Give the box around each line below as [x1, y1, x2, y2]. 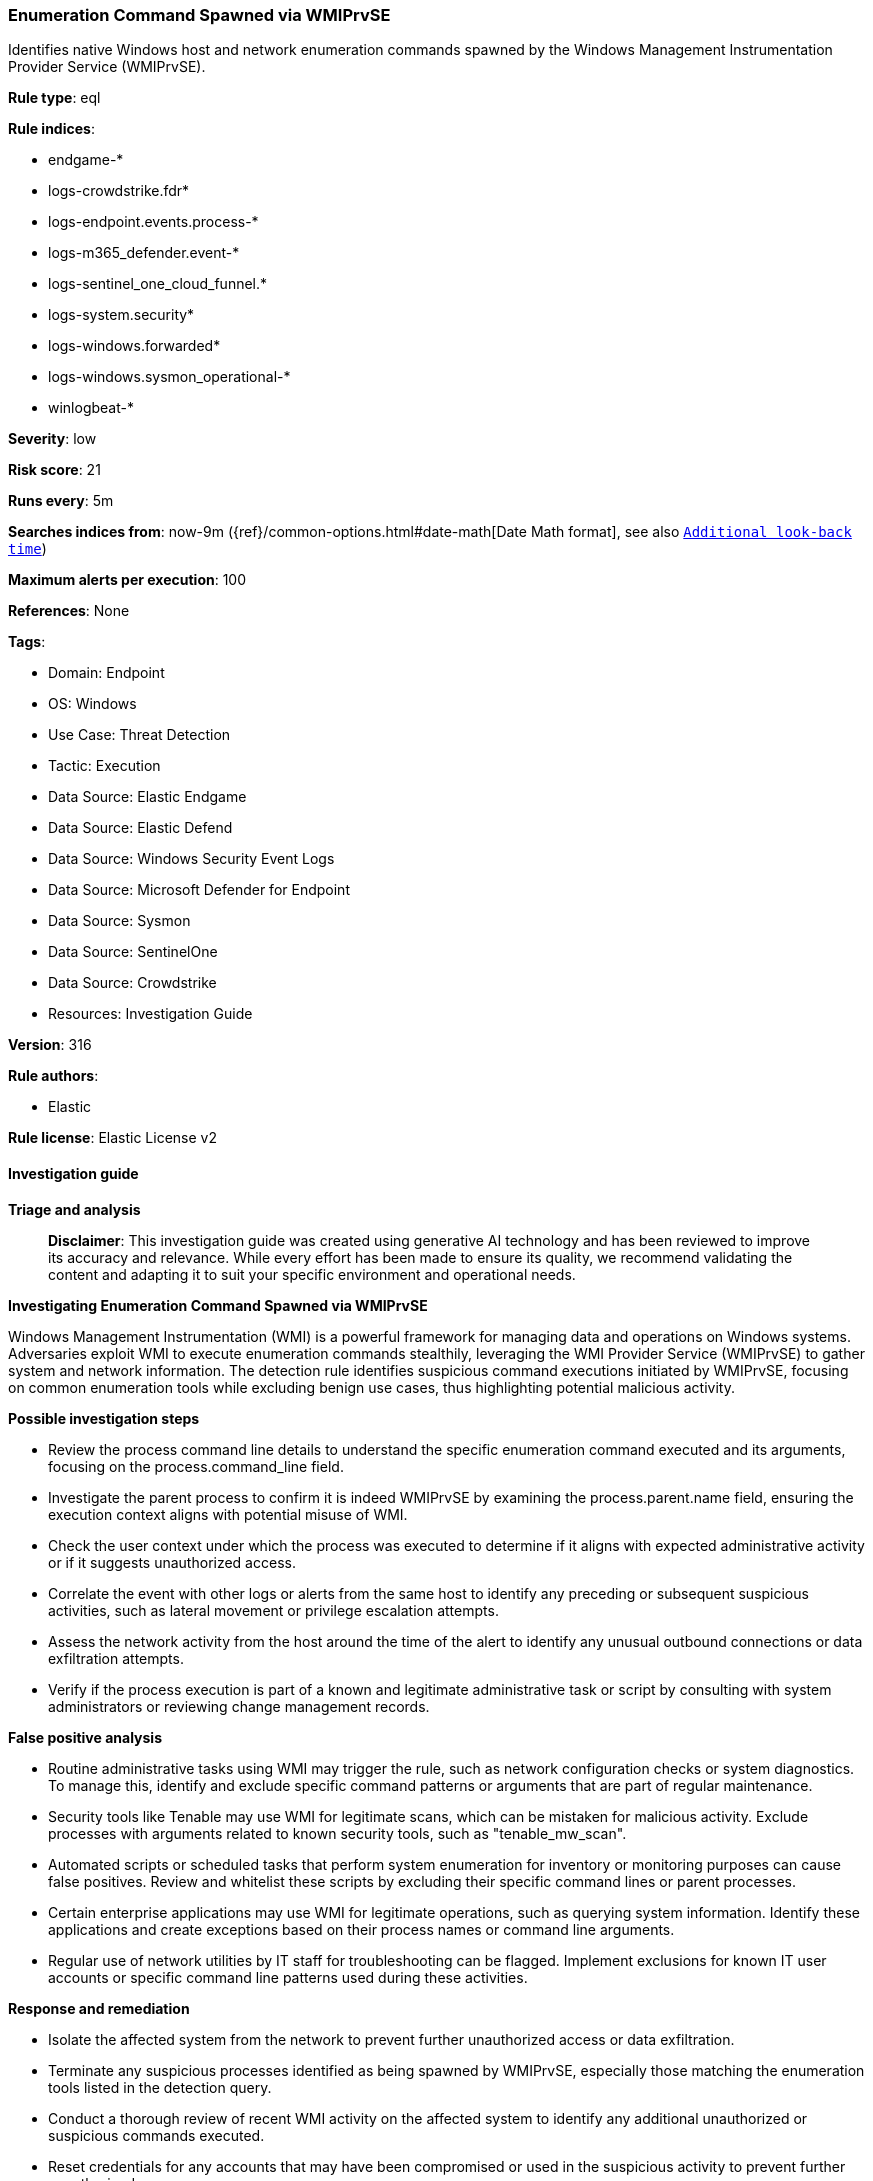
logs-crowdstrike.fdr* [48, 182, 190, 200]
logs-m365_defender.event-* [48, 244, 240, 262]
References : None [8, 602, 130, 620]
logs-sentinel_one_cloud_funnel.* [48, 275, 268, 293]
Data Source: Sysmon [48, 912, 191, 930]
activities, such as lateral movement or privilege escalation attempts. [48, 1601, 499, 1619]
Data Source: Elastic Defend [48, 819, 233, 837]
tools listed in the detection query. [48, 2078, 272, 2096]
